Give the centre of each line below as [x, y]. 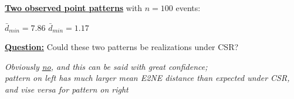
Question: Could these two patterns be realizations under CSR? [122, 47]
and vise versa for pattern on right [67, 89]
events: [188, 8]
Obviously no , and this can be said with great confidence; [106, 66]
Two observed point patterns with [74, 8]
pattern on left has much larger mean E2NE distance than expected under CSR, [147, 78]
